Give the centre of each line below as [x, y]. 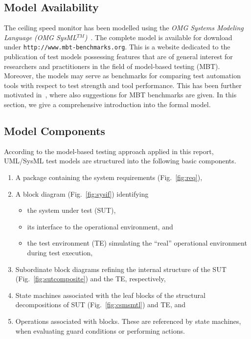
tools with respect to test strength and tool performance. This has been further [123, 85]
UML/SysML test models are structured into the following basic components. [120, 161]
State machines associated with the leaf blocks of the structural [110, 295]
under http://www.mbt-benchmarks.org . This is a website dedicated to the [117, 47]
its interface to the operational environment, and [100, 226]
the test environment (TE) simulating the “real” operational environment [137, 243]
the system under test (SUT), [71, 210]
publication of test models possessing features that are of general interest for [118, 56]
